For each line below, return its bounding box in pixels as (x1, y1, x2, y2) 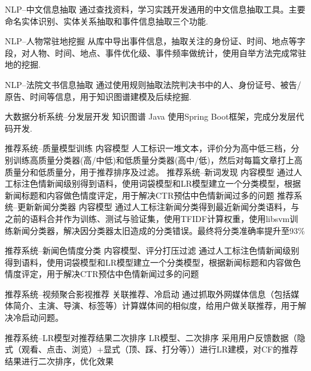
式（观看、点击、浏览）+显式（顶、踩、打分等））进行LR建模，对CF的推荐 (5, 343, 298, 355)
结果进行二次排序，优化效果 (5, 354, 114, 367)
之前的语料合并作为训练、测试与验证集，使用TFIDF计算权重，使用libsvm (5, 212, 290, 224)
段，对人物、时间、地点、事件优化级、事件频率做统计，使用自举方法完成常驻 (5, 46, 306, 59)
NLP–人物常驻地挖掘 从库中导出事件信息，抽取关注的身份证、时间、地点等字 (5, 35, 306, 47)
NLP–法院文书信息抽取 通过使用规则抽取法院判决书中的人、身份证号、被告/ (5, 78, 301, 90)
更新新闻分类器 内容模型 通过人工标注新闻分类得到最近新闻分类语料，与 (17, 200, 300, 213)
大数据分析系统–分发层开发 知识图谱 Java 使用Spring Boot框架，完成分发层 (5, 110, 296, 123)
